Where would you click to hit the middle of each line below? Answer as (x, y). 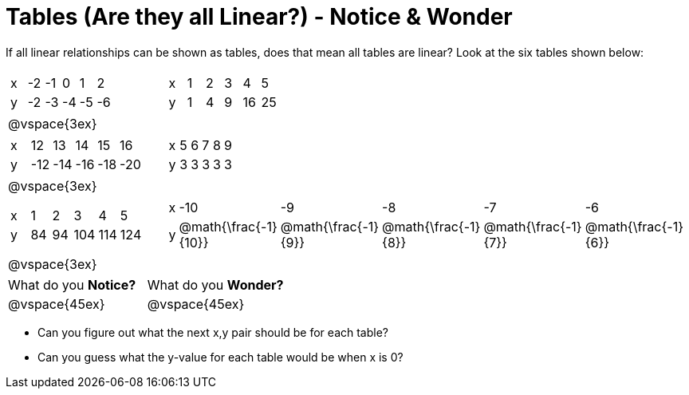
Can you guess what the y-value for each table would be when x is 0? (220, 357)
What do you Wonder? (215, 284)
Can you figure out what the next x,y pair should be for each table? (213, 332)
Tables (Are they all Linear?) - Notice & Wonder (259, 17)
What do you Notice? (72, 284)
